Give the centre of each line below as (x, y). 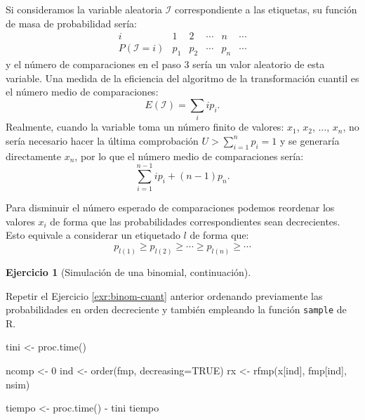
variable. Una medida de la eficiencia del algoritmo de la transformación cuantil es (182, 78)
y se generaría (310, 140)
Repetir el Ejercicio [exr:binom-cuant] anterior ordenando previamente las (164, 295)
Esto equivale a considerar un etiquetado (93, 235)
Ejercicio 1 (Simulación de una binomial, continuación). (128, 271)
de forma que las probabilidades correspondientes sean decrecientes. (195, 221)
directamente (33, 156)
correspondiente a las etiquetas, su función (266, 9)
